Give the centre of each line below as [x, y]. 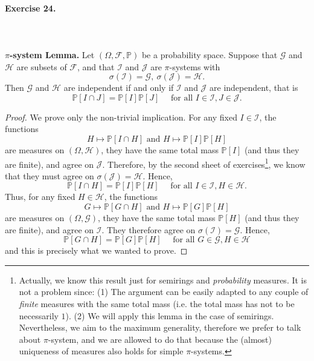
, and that [96, 66]
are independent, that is [254, 88]
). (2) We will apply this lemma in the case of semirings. [170, 315]
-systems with [195, 66]
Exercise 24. [30, 8]
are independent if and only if [119, 88]
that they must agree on [50, 175]
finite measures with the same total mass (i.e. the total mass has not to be [157, 303]
